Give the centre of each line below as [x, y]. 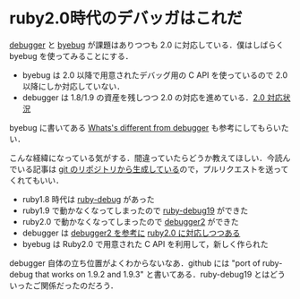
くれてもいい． [37, 180]
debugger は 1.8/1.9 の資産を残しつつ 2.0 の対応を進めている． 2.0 [144, 97]
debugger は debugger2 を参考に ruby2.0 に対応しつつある [131, 233]
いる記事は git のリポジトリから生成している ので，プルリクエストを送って [153, 169]
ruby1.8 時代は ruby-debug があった [88, 199]
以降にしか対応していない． [73, 86]
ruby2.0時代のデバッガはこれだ [126, 18]
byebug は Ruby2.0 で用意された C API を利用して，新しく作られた [145, 243]
